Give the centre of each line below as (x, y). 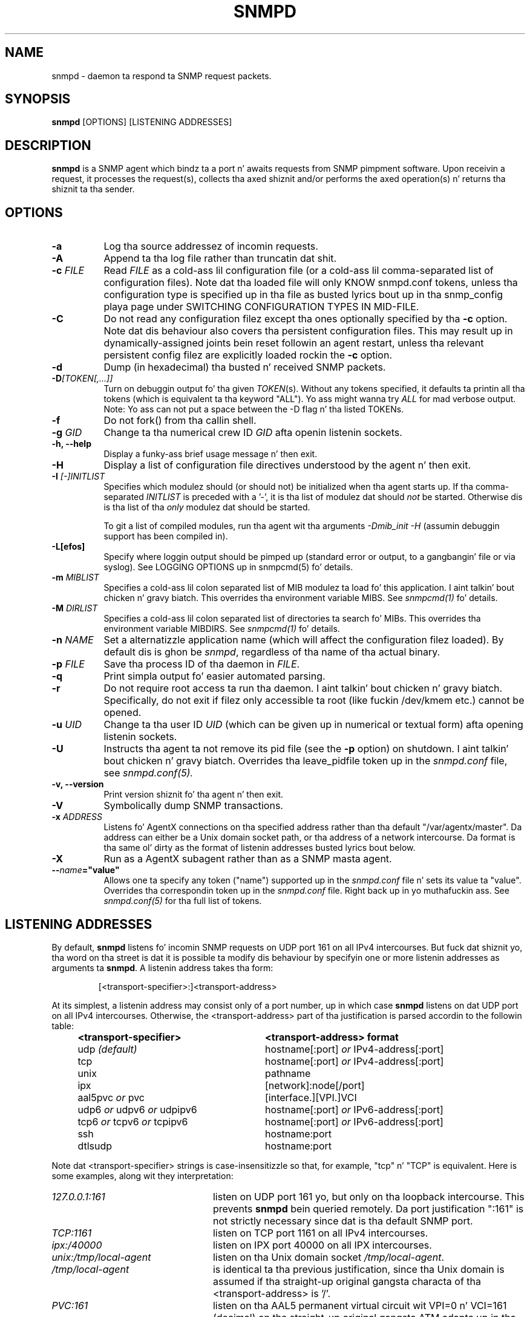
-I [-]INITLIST (78, 476)
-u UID (67, 725)
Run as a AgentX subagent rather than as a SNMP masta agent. (248, 859)
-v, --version (78, 784)
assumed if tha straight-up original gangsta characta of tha (347, 1281)
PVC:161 (70, 1305)
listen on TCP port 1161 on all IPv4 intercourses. (320, 1233)
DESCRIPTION (48, 145)
